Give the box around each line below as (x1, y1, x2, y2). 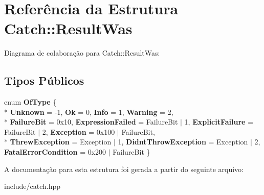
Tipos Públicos (4, 72, 84, 88)
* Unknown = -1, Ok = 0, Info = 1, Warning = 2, (4, 106, 173, 117)
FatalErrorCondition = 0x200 (4, 147, 106, 157)
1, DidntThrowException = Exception (118, 136, 248, 147)
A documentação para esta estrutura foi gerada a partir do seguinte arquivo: (4, 163, 244, 174)
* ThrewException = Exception (4, 136, 112, 147)
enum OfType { (4, 96, 57, 107)
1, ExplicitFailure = (184, 116, 254, 127)
